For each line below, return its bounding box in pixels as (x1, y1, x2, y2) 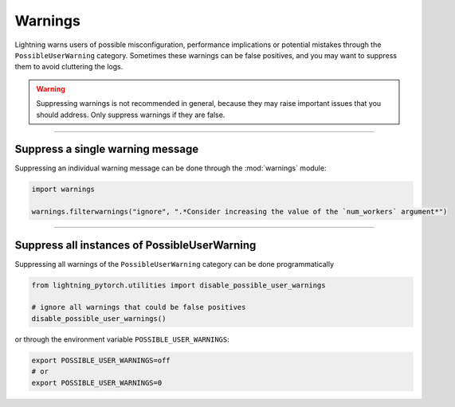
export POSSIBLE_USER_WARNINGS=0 (31, 378, 163, 387)
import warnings (31, 185, 96, 194)
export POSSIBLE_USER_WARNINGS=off (31, 355, 171, 365)
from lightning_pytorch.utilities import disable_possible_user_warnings (31, 280, 326, 290)
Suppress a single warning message (14, 143, 199, 156)
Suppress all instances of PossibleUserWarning (14, 238, 257, 252)
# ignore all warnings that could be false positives (31, 303, 246, 312)
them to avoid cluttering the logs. (14, 62, 124, 72)
